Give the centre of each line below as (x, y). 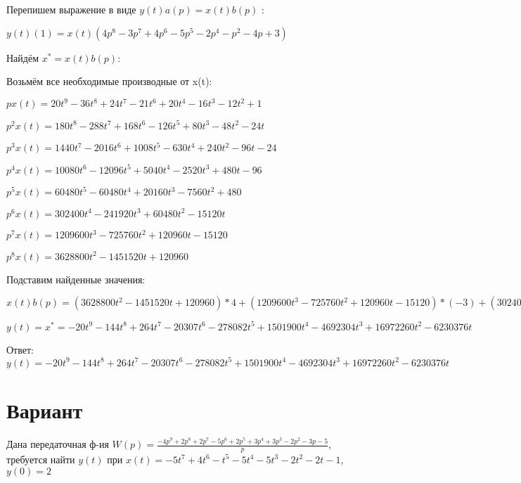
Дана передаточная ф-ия (58, 444)
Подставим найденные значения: (76, 279)
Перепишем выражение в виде (71, 9)
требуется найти (41, 459)
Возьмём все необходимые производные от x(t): (109, 81)
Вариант (45, 410)
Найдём (23, 57)
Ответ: (20, 349)
